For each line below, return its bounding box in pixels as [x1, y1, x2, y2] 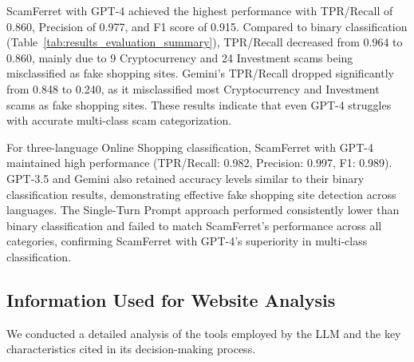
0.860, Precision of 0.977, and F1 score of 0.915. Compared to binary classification [6, 18, 408, 34]
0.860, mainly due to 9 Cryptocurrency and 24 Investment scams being [6, 49, 353, 66]
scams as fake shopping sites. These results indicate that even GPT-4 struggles [6, 96, 392, 113]
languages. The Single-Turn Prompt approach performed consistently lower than [6, 201, 400, 218]
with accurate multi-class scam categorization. [6, 112, 232, 129]
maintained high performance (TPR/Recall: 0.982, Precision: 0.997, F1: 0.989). [6, 154, 392, 171]
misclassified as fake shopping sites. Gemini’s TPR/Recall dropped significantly [6, 65, 394, 82]
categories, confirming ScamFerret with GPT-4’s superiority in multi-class [6, 233, 368, 249]
